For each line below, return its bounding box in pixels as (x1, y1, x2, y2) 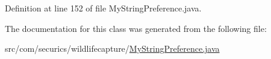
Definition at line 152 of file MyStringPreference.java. (5, 2, 202, 14)
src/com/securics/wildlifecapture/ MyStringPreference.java (5, 42, 220, 55)
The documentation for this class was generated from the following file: (5, 22, 267, 34)
